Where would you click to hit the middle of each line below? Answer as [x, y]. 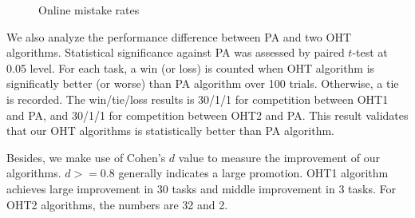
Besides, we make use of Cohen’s [86, 157]
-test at [370, 52]
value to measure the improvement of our [279, 157]
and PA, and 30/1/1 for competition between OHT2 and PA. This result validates [207, 115]
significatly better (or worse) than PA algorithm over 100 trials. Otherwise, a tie [203, 83]
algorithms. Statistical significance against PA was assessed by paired [176, 52]
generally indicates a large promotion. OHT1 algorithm [253, 173]
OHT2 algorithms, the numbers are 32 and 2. [117, 204]
